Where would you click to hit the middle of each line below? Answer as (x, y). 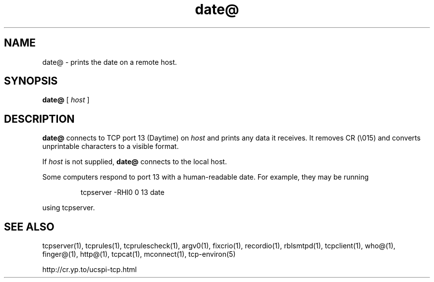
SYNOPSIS (31, 81)
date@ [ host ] (66, 100)
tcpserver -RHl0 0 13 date (122, 192)
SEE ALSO (29, 227)
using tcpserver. (69, 208)
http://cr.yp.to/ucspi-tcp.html (89, 270)
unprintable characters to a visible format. (110, 146)
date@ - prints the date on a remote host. (110, 62)
